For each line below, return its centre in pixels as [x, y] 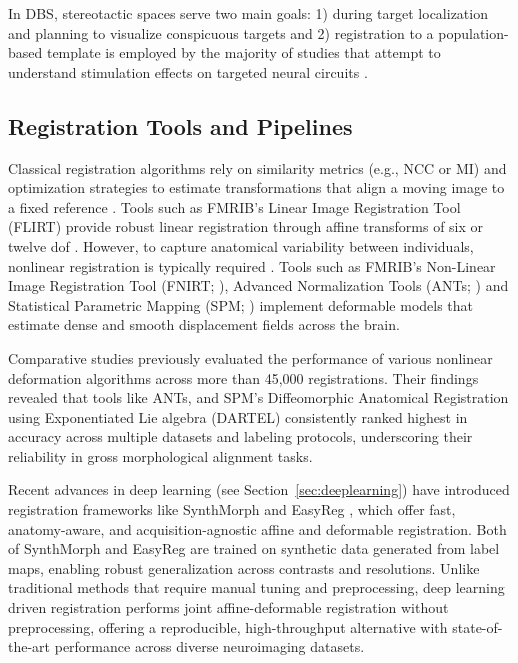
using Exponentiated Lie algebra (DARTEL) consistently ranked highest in [238, 416]
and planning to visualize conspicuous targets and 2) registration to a [221, 32]
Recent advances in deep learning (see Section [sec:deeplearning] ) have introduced [259, 489]
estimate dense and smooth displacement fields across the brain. [204, 324]
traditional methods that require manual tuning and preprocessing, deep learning [256, 587]
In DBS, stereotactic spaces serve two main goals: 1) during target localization [248, 13]
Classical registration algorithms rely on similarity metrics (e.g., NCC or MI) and [257, 167]
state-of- [477, 626]
